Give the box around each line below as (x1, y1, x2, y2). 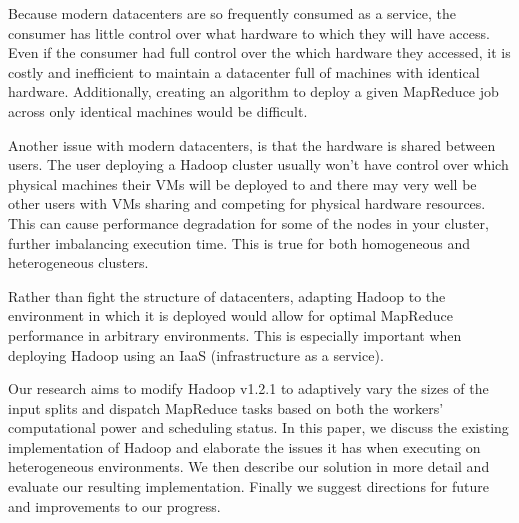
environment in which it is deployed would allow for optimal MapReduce (8, 305, 453, 326)
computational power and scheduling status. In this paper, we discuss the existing (8, 417, 509, 438)
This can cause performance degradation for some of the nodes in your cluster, (8, 212, 489, 233)
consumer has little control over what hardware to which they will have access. (8, 22, 490, 43)
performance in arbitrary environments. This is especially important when (8, 324, 462, 345)
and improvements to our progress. (8, 495, 221, 516)
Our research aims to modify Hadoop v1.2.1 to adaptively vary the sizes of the (8, 378, 489, 399)
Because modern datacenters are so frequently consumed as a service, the (8, 3, 456, 23)
